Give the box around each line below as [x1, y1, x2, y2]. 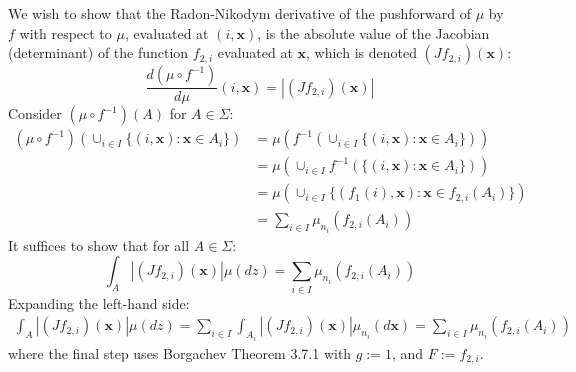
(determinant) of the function [8, 42, 189, 63]
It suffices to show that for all [8, 234, 190, 255]
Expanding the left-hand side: [8, 292, 190, 313]
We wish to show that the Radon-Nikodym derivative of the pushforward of [8, 3, 471, 23]
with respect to [19, 22, 112, 43]
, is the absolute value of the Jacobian [257, 22, 490, 43]
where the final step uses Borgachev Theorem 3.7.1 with [8, 342, 352, 363]
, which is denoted [306, 42, 417, 63]
